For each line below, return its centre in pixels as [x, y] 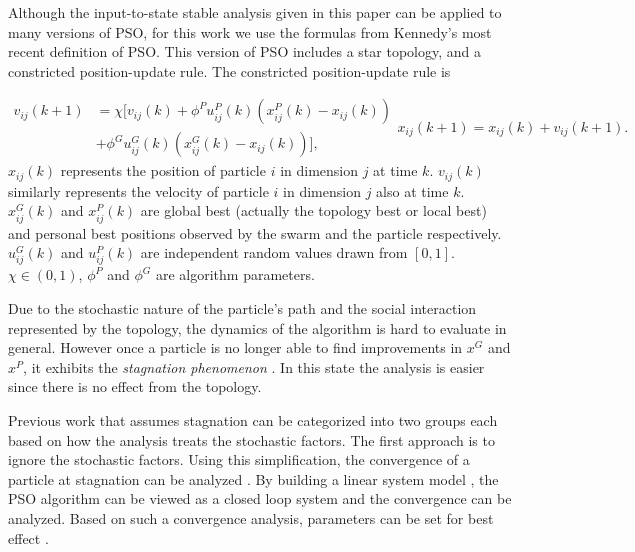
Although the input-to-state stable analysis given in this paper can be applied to [255, 12]
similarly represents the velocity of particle [138, 190]
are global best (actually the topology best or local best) [313, 210]
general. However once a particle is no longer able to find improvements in [235, 347]
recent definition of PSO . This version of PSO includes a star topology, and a [244, 51]
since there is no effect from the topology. [135, 386]
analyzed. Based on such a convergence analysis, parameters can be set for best [251, 517]
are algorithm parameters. [235, 274]
